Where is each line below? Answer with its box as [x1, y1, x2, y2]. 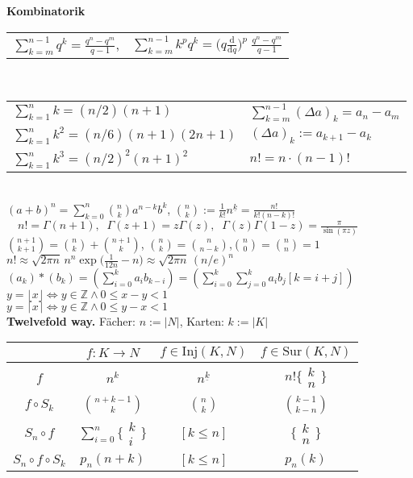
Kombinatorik [6, 2, 86, 19]
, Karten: [179, 312, 224, 329]
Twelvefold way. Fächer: [6, 312, 136, 329]
